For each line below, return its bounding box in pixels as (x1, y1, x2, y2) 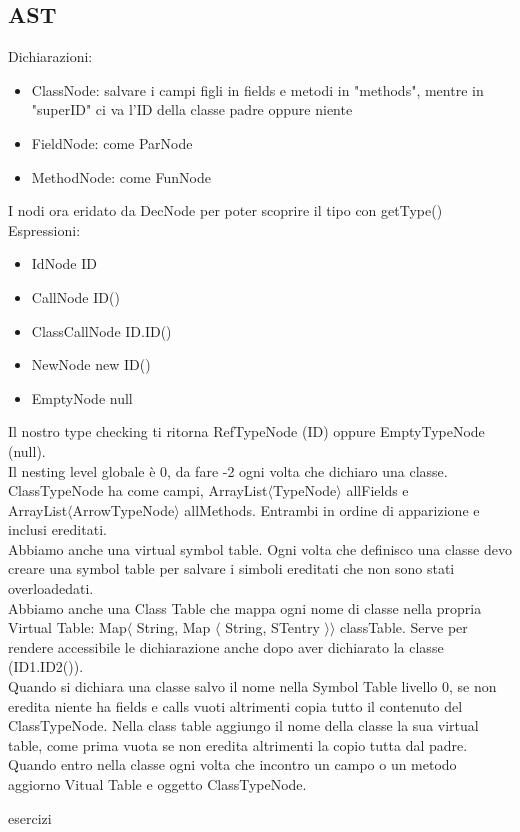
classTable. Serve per (340, 617, 468, 638)
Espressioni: (8, 219, 81, 240)
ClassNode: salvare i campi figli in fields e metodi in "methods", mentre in (31, 79, 484, 100)
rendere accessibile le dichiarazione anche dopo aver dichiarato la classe (8, 636, 444, 657)
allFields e (346, 480, 409, 501)
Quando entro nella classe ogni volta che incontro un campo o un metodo (8, 754, 457, 775)
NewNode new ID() (31, 354, 151, 375)
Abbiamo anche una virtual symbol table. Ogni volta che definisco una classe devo (8, 538, 512, 559)
